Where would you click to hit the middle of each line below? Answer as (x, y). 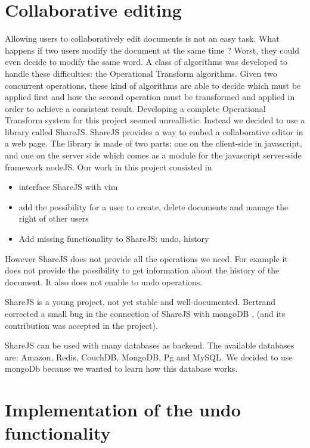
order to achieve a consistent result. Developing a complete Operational (135, 108)
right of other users (54, 218)
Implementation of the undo (123, 410)
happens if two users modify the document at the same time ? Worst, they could (152, 50)
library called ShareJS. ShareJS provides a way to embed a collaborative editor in (154, 131)
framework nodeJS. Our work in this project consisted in (108, 167)
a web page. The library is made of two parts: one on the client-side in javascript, (154, 143)
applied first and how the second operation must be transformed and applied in (150, 97)
